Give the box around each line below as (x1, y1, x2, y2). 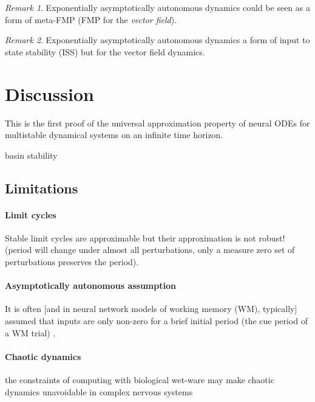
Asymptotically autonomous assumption (5, 279, 176, 292)
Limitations (5, 178, 78, 197)
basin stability (5, 148, 58, 161)
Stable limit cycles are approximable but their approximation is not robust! (5, 231, 285, 244)
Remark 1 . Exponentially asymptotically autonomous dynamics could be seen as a (5, 1, 310, 13)
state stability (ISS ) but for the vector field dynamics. (5, 45, 205, 58)
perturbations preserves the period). (5, 255, 139, 268)
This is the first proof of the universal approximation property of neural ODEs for (5, 116, 310, 129)
